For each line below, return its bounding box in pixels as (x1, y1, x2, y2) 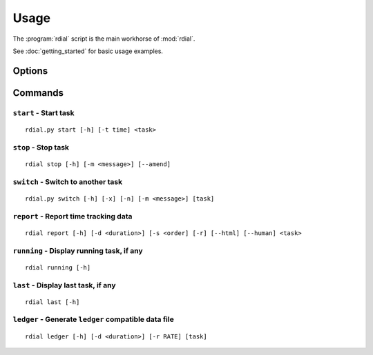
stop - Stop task (12, 142, 69, 152)
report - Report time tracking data (12, 211, 133, 221)
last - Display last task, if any (12, 280, 116, 290)
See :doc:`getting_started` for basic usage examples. (12, 47, 164, 55)
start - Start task (12, 108, 75, 117)
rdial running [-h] (25, 263, 91, 272)
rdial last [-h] (25, 298, 80, 306)
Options (12, 65, 48, 77)
